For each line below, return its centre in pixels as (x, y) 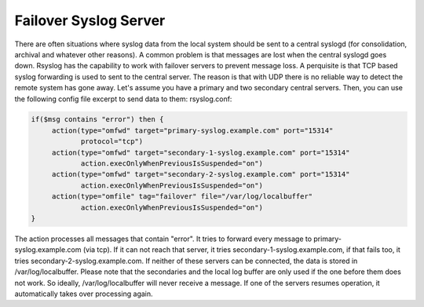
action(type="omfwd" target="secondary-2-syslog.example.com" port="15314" (201, 174)
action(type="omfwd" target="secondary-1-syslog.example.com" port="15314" (201, 152)
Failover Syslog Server (90, 20)
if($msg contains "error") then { (97, 119)
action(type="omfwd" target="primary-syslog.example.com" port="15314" (192, 130)
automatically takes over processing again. (84, 294)
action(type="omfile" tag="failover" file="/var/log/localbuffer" (182, 197)
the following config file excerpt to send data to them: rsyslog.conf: (123, 99)
